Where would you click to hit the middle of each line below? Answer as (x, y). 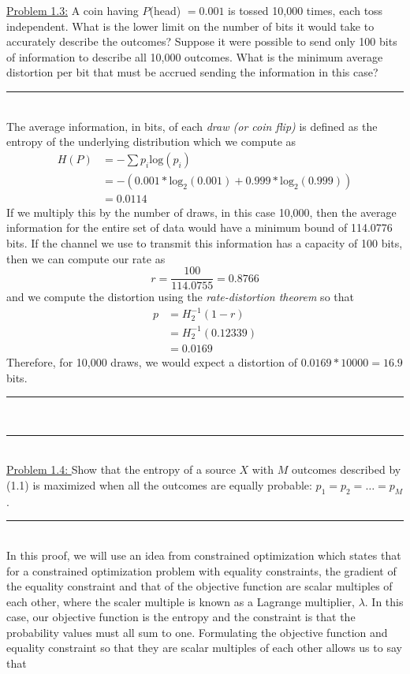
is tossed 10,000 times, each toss (306, 10)
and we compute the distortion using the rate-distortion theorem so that (180, 297)
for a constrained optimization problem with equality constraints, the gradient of (201, 570)
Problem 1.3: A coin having (73, 10)
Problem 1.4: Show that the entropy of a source (121, 469)
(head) (165, 10)
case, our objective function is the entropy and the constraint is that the (181, 617)
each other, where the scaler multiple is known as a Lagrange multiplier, (181, 601)
